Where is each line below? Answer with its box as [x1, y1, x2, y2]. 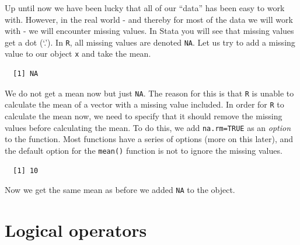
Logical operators [5, 218, 147, 241]
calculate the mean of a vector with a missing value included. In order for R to [5, 98, 284, 111]
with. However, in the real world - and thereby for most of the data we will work [5, 13, 293, 25]
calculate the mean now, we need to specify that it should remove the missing [5, 110, 282, 122]
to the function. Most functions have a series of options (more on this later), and [5, 133, 294, 145]
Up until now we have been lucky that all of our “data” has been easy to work [5, 2, 285, 13]
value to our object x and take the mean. [5, 47, 151, 60]
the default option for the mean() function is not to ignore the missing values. [5, 144, 282, 156]
